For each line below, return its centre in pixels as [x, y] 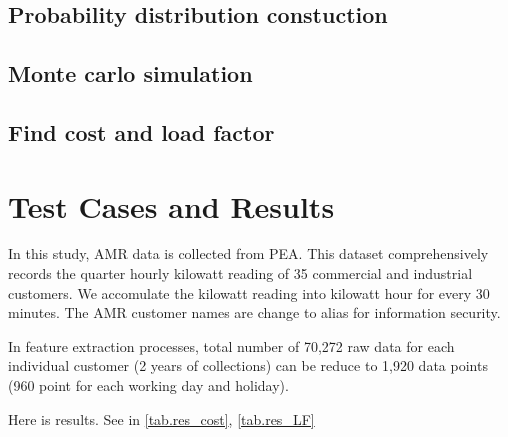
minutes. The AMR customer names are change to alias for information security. [254, 312]
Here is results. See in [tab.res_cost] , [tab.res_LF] [161, 418]
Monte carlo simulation [130, 73]
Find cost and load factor [141, 131]
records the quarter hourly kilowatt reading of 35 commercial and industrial [240, 273]
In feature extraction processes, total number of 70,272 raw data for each [231, 345]
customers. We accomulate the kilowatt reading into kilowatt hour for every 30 [249, 292]
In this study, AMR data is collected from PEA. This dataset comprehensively [248, 253]
